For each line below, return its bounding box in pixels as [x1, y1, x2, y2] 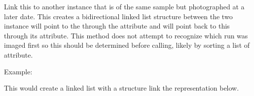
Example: [4, 66, 33, 76]
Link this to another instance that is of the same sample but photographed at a [4, 1, 245, 11]
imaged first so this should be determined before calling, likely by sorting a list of [4, 40, 250, 50]
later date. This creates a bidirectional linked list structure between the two [4, 11, 233, 21]
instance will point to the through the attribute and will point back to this [4, 21, 230, 31]
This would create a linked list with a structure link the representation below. [4, 83, 239, 93]
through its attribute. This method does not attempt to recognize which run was [4, 30, 248, 40]
